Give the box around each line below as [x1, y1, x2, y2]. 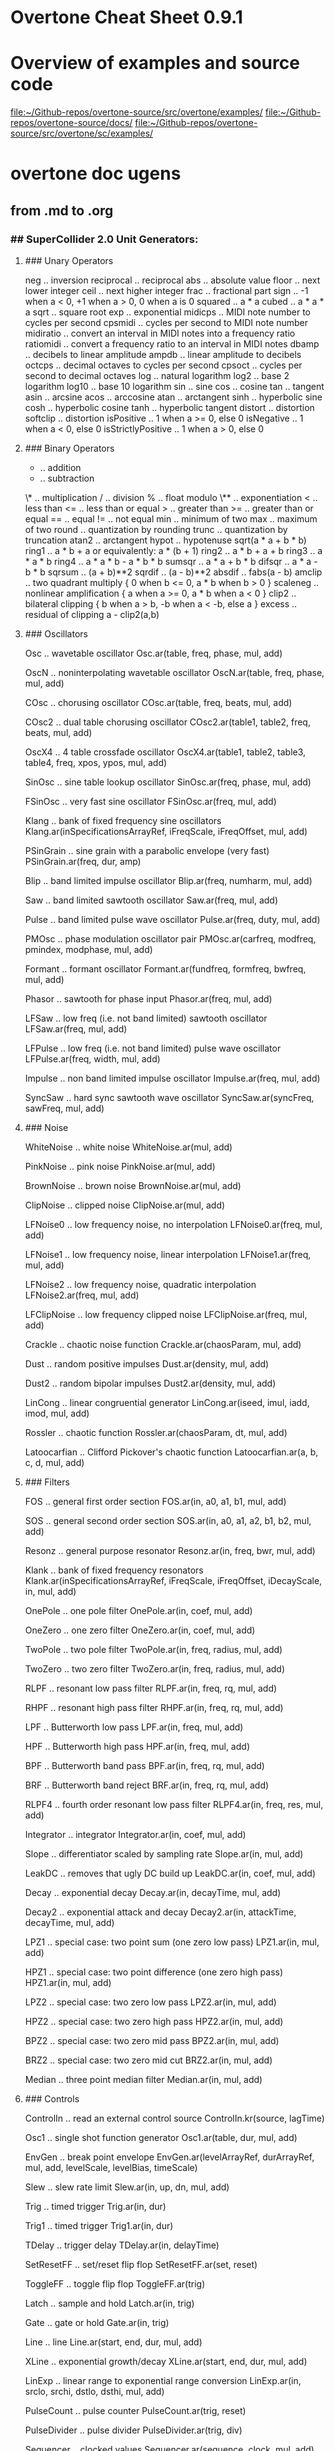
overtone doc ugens [10, 162, 182, 185]
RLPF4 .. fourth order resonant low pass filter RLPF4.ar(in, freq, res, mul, [24, 1799, 324, 1810]
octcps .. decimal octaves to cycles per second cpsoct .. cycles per [24, 359, 303, 371]
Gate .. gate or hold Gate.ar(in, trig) [24, 2317, 170, 2328]
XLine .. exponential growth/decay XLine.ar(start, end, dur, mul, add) [24, 2356, 308, 2367]
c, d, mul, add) [24, 1457, 85, 1468]
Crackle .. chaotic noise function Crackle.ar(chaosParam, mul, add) [24, 1339, 302, 1350]
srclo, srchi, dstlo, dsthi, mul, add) [24, 2386, 165, 2397]
